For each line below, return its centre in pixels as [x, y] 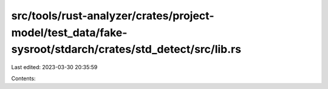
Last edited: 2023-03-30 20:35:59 [54, 67]
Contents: [23, 78]
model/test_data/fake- [69, 32]
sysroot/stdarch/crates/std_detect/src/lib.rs [126, 50]
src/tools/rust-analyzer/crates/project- [113, 16]
